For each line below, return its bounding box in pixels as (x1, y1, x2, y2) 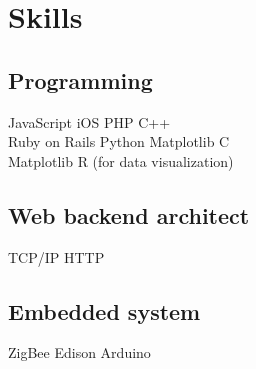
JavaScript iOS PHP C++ (8, 111, 171, 132)
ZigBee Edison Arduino (8, 342, 151, 363)
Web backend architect (8, 199, 250, 230)
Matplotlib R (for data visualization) (8, 150, 234, 171)
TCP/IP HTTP (8, 246, 105, 267)
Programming (8, 64, 153, 95)
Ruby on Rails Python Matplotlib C (8, 131, 230, 152)
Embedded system (8, 295, 201, 326)
